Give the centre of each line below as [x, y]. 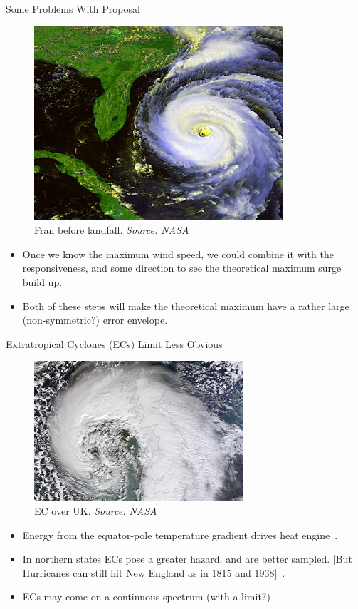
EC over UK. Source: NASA [96, 510]
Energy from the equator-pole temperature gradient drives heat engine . [180, 534]
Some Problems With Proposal [73, 9]
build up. [42, 281]
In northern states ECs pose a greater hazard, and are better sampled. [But [187, 559]
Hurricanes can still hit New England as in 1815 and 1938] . [154, 572]
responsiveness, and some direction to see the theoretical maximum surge [182, 268]
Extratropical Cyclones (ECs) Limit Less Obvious [114, 343]
